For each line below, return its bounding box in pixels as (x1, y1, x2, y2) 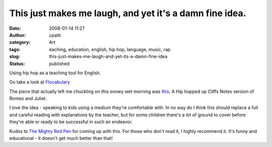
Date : (9, 25, 21, 31)
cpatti (49, 32, 61, 38)
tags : (9, 46, 21, 53)
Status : (9, 61, 25, 67)
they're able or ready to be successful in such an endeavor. (9, 119, 133, 125)
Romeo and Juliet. (9, 95, 47, 102)
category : (9, 39, 31, 45)
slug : (9, 54, 20, 60)
